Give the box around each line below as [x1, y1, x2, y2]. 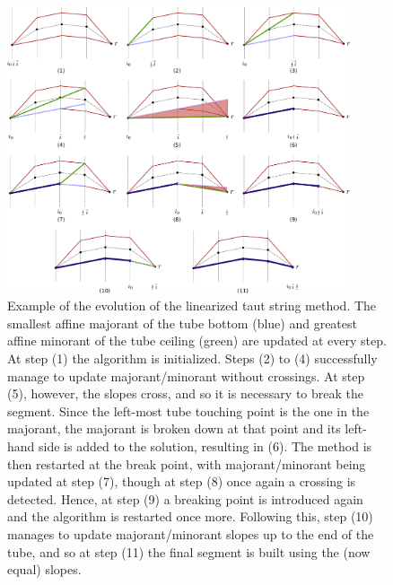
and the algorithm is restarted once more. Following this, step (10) [7, 507, 373, 526]
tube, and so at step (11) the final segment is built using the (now [7, 542, 371, 561]
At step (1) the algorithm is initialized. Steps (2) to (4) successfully [7, 348, 378, 367]
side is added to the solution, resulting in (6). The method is [39, 436, 372, 455]
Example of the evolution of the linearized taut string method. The [7, 296, 377, 315]
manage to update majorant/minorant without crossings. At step [7, 366, 365, 385]
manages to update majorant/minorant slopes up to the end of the [7, 524, 374, 543]
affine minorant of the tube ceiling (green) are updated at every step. [7, 331, 387, 350]
